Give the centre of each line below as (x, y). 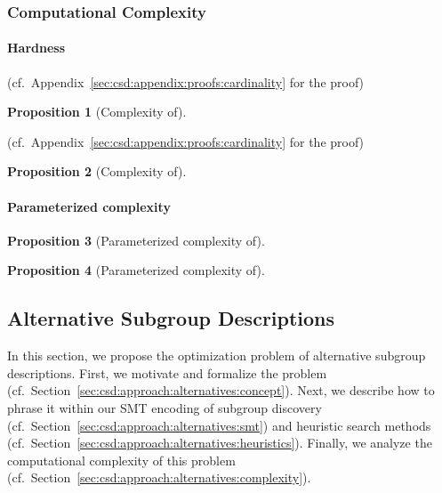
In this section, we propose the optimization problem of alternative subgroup (217, 356)
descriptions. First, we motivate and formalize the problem (167, 372)
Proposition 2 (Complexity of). (97, 171)
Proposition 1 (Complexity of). (97, 112)
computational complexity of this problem (121, 460)
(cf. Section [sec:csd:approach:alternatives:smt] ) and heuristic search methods (219, 425)
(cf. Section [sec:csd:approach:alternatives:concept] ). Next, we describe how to (221, 390)
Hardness (36, 48)
